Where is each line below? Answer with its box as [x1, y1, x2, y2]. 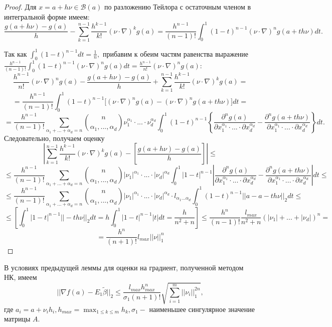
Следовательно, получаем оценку [4, 132, 105, 143]
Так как [4, 48, 27, 59]
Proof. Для [4, 2, 37, 12]
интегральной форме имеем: [4, 11, 90, 22]
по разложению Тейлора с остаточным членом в [104, 2, 251, 12]
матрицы [4, 313, 31, 324]
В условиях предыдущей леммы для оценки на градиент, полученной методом [4, 262, 244, 272]
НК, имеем [4, 272, 37, 282]
